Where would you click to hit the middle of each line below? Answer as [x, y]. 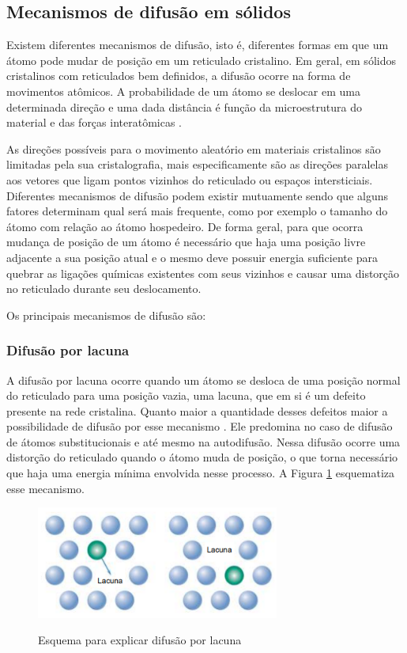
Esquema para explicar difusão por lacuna [140, 640]
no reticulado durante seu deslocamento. [104, 289]
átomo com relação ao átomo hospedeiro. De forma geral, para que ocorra [185, 226]
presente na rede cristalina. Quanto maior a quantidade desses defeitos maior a [197, 410]
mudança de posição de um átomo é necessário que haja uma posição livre [186, 242]
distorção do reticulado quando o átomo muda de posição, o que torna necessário [202, 457]
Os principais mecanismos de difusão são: [106, 315]
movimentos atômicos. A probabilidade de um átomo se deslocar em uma [183, 91]
